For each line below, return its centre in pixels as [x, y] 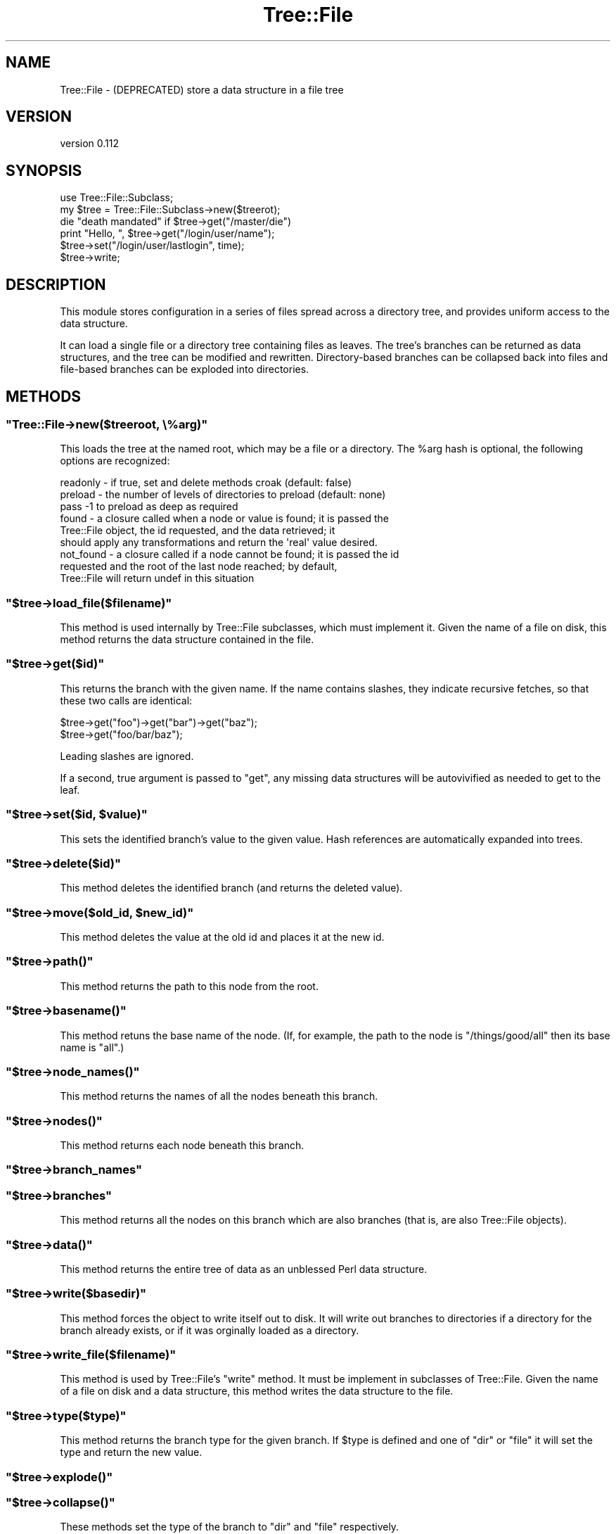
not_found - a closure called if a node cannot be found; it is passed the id [230, 554]
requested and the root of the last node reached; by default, [199, 566]
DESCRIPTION [56, 284]
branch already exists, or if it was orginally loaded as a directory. [210, 1330]
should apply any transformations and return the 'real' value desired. [219, 543]
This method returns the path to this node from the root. [189, 986]
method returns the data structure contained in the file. [187, 640]
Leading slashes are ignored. [127, 756]
